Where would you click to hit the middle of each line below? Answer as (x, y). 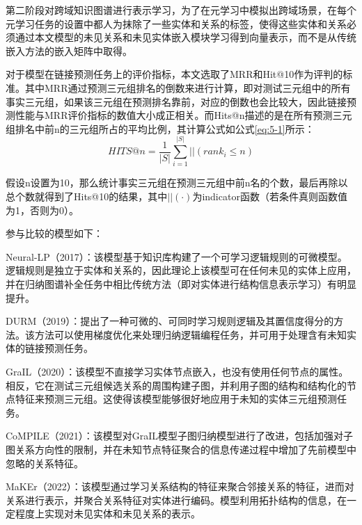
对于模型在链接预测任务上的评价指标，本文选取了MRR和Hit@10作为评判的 (174, 74)
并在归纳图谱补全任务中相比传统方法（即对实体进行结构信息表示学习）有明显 (181, 284)
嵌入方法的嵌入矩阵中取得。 (69, 50)
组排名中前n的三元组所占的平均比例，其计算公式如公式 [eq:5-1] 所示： (160, 128)
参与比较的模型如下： (54, 233)
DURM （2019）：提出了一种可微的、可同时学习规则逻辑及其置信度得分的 (170, 321)
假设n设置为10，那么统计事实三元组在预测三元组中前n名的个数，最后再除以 (177, 183)
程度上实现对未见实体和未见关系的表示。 (108, 514)
